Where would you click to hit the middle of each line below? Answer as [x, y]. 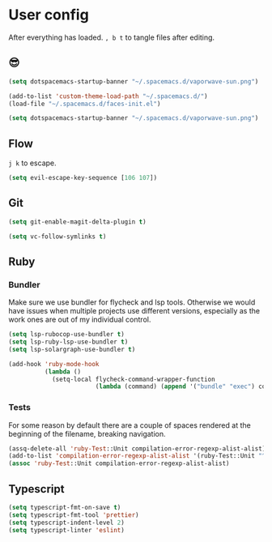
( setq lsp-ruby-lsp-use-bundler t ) [68, 342]
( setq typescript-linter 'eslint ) [67, 530]
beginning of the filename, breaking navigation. [87, 433]
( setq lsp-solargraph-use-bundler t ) [72, 349]
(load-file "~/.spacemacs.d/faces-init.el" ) [85, 104]
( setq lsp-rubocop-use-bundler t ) [67, 335]
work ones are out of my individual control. [80, 320]
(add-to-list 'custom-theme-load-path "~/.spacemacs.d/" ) [108, 96]
